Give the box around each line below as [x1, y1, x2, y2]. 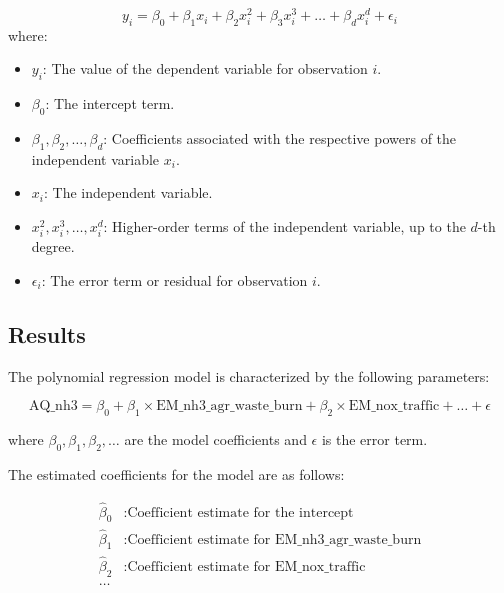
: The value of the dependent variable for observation [42, 58, 368, 79]
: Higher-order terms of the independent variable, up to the [103, 216, 466, 237]
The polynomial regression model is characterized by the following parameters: [8, 365, 490, 386]
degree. [31, 236, 75, 257]
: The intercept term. [45, 93, 175, 114]
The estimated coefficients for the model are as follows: [8, 463, 345, 484]
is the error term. [321, 428, 428, 449]
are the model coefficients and [124, 428, 307, 449]
